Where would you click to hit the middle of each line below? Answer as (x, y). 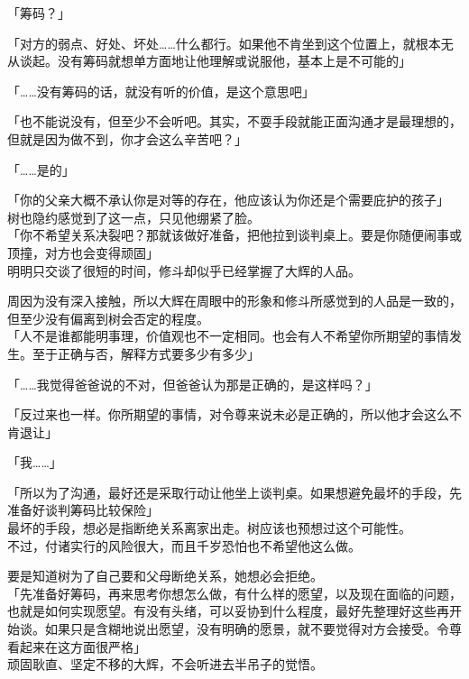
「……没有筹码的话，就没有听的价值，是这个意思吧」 (161, 91)
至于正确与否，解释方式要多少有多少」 (146, 353)
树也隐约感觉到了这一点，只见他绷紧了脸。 (133, 217)
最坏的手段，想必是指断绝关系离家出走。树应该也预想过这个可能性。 (209, 528)
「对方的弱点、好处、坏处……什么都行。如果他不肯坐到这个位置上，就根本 (224, 43)
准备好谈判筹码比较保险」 (83, 510)
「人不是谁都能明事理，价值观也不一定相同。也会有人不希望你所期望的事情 (228, 336)
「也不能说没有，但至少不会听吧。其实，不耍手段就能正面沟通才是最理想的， (234, 121)
